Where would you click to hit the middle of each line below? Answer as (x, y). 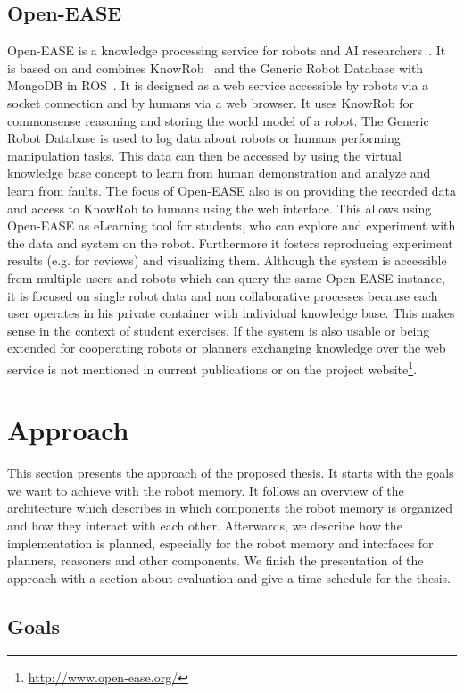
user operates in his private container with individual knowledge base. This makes (231, 313)
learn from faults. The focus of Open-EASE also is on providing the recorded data (232, 190)
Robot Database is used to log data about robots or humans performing (204, 138)
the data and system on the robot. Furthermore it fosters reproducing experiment (230, 242)
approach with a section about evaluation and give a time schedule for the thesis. (229, 577)
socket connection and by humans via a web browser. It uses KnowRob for (211, 102)
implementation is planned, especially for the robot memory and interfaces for (220, 543)
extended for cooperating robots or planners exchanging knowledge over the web (227, 348)
